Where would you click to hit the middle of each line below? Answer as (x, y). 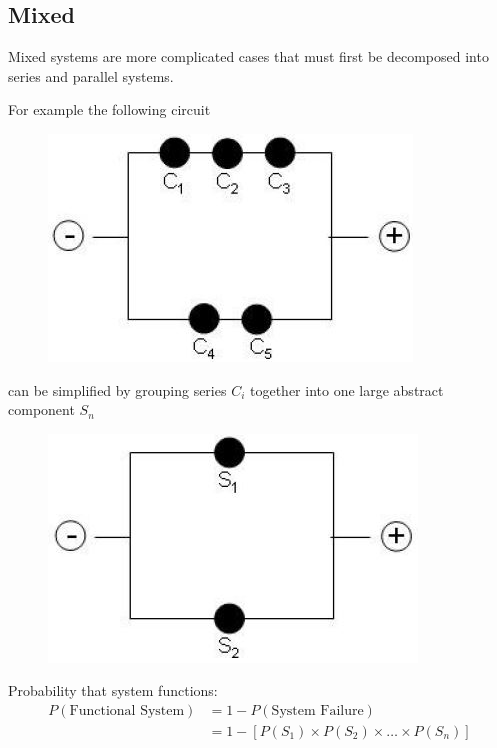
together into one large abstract (347, 389)
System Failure (317, 710)
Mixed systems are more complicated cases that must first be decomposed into (248, 56)
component (41, 409)
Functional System (127, 710)
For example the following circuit (109, 109)
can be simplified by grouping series (117, 389)
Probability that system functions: (113, 690)
